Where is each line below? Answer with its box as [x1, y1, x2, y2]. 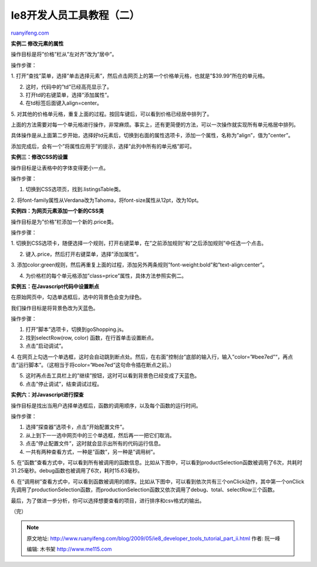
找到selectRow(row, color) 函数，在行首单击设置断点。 [25, 334, 157, 341]
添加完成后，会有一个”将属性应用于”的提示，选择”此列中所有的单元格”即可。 [11, 143, 195, 150]
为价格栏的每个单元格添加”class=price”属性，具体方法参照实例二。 [25, 272, 187, 279]
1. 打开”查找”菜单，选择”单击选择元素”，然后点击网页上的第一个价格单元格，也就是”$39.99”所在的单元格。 [11, 72, 268, 79]
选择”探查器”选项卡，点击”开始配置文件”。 [25, 423, 127, 431]
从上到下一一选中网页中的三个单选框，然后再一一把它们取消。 [25, 431, 175, 438]
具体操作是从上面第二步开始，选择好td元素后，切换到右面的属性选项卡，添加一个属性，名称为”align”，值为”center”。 [11, 132, 294, 139]
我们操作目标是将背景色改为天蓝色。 [11, 304, 99, 311]
